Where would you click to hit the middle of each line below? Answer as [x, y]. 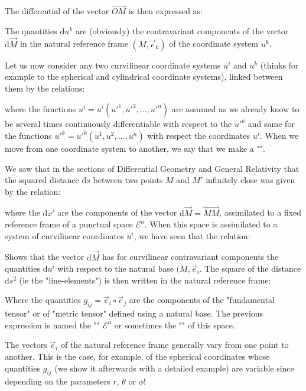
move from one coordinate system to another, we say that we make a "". [135, 148]
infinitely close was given [250, 180]
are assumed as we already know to [235, 109]
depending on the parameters [58, 381]
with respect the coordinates [198, 135]
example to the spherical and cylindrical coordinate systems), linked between [144, 76]
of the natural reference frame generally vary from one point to [175, 345]
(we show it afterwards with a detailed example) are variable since [174, 368]
